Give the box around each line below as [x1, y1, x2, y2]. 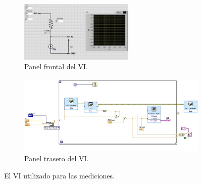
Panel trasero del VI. [24, 153, 89, 163]
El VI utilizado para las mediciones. [4, 170, 115, 180]
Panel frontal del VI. [24, 61, 88, 72]
